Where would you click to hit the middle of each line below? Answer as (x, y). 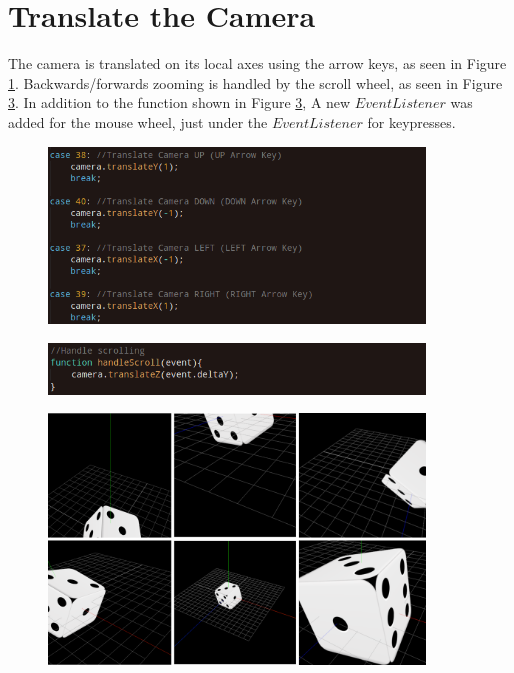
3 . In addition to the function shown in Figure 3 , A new (179, 102)
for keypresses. (411, 121)
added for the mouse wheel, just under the (138, 121)
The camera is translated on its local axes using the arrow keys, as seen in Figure (257, 63)
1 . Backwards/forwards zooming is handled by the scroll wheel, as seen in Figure (255, 82)
